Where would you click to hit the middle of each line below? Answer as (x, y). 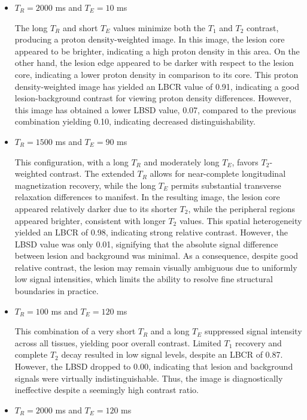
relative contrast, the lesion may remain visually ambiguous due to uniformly (156, 267)
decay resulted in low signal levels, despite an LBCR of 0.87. (172, 354)
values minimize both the (159, 27)
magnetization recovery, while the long (85, 185)
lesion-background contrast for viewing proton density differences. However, (153, 98)
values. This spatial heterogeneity (241, 220)
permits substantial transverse (226, 185)
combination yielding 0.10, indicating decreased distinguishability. (135, 121)
